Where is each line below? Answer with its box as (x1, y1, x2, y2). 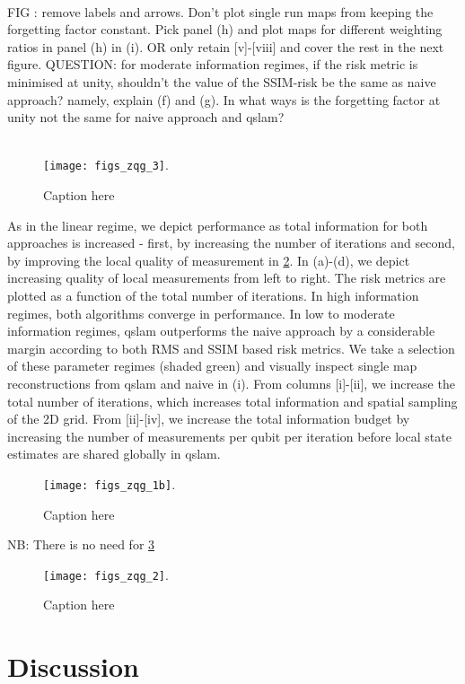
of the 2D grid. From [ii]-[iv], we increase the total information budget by (7, 409, 410, 428)
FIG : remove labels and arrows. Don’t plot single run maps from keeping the (7, 2, 434, 21)
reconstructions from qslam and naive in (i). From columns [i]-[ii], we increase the (7, 373, 455, 392)
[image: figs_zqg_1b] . (43, 474, 176, 493)
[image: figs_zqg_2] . (43, 565, 169, 583)
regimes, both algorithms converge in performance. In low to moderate (7, 303, 395, 322)
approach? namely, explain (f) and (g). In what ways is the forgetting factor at (7, 90, 441, 109)
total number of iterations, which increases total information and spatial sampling (7, 391, 458, 410)
